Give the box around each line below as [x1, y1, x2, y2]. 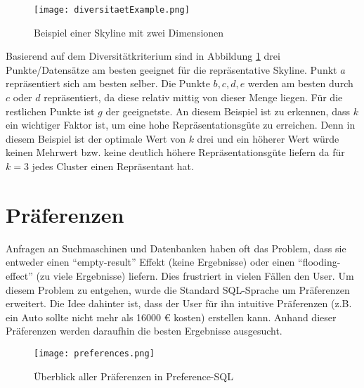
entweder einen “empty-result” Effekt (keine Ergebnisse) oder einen [6, 254, 295, 269]
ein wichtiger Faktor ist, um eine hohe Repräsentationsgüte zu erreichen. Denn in [6, 117, 356, 132]
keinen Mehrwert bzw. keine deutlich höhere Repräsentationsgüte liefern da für [6, 145, 345, 160]
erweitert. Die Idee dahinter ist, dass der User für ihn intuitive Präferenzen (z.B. [6, 296, 352, 311]
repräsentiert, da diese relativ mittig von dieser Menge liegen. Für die [44, 90, 343, 105]
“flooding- [298, 254, 341, 269]
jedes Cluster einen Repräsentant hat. [32, 159, 194, 173]
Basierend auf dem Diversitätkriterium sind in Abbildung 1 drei [6, 48, 280, 63]
